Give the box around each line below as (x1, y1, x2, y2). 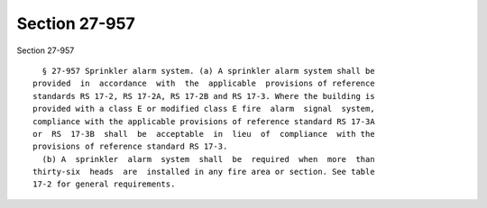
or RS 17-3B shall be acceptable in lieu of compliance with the (32, 129, 375, 139)
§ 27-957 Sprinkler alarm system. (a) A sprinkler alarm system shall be (41, 66, 375, 76)
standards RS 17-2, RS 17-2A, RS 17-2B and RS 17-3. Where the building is (32, 91, 375, 101)
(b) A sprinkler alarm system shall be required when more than (41, 154, 375, 164)
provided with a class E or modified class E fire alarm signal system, (32, 104, 375, 114)
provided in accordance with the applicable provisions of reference (32, 78, 375, 89)
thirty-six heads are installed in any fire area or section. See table (32, 167, 375, 177)
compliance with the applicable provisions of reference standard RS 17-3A (32, 116, 375, 126)
